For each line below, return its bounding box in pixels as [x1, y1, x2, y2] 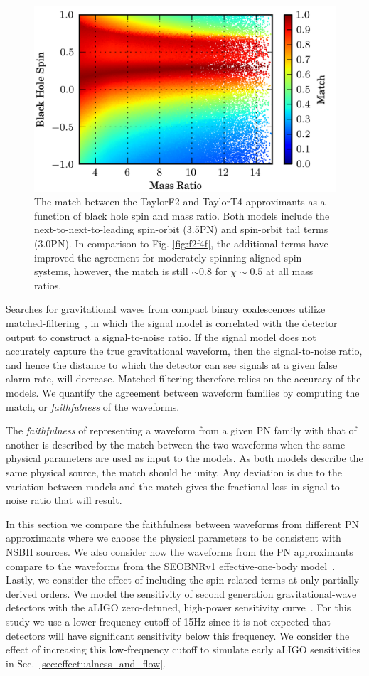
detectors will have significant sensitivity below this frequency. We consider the [6, 628, 350, 643]
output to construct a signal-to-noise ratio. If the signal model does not [6, 329, 316, 344]
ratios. [34, 277, 62, 292]
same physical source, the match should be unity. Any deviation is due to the [6, 464, 342, 479]
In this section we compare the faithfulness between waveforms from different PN [6, 516, 359, 531]
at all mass [266, 264, 314, 279]
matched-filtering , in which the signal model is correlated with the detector [6, 316, 338, 331]
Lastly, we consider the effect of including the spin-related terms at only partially [6, 572, 360, 587]
